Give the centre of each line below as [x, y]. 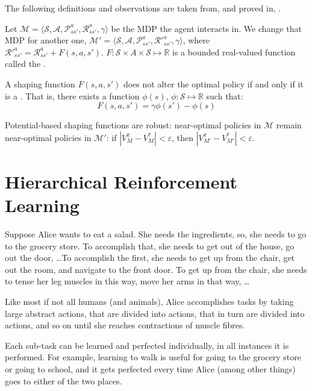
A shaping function [40, 83]
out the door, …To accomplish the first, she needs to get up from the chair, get [150, 258]
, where [196, 40]
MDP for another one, [46, 40]
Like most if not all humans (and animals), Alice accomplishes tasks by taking [149, 302]
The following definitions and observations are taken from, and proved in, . [143, 8]
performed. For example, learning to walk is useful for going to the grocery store [153, 357]
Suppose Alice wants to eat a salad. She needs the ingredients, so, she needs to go [156, 234]
